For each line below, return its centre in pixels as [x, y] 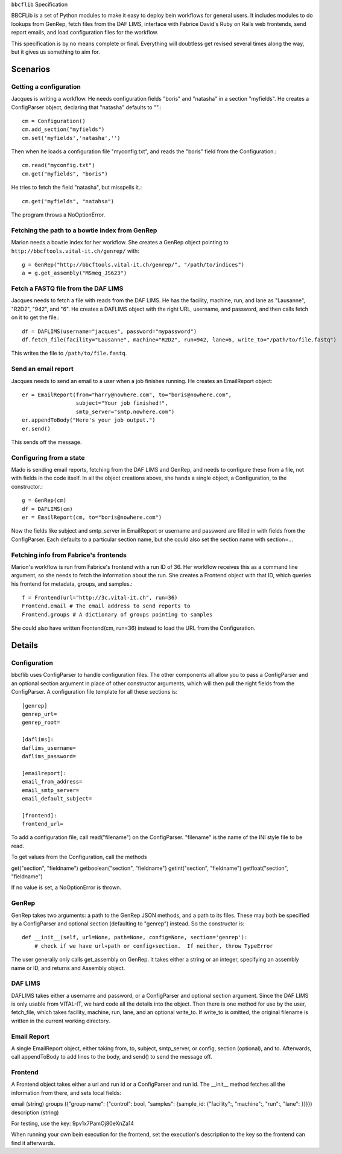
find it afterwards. [33, 1143]
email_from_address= [52, 782]
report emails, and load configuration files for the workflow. [85, 33]
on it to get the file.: [35, 317]
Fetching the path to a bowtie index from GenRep [84, 230]
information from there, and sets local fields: [66, 1092]
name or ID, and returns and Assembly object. [68, 968]
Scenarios [31, 69]
